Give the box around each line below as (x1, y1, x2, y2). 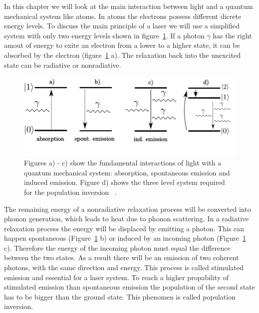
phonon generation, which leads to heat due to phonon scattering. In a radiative (4, 213, 249, 224)
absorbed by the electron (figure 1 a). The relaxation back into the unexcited (4, 49, 241, 60)
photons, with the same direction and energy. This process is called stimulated (4, 262, 244, 273)
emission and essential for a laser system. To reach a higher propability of (4, 272, 229, 282)
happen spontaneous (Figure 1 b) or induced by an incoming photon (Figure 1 (4, 233, 246, 243)
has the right (213, 30, 252, 40)
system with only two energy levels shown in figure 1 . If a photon (4, 30, 205, 40)
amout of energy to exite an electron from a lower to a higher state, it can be (4, 40, 240, 50)
